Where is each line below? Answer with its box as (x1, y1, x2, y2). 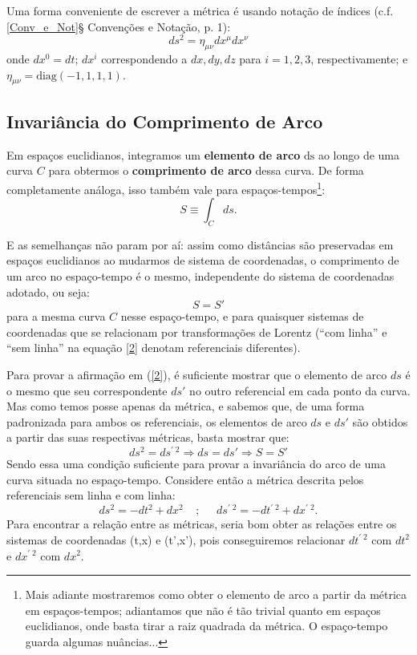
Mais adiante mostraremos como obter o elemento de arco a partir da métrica (25, 586, 407, 603)
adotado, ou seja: (6, 283, 90, 300)
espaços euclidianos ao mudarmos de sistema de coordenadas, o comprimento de (6, 252, 399, 269)
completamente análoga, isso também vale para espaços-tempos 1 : (6, 178, 326, 197)
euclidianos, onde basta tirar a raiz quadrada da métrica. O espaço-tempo (25, 617, 388, 634)
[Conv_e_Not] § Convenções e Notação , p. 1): (6, 18, 231, 34)
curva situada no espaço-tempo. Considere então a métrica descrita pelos (6, 471, 364, 487)
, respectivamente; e (310, 51, 408, 67)
